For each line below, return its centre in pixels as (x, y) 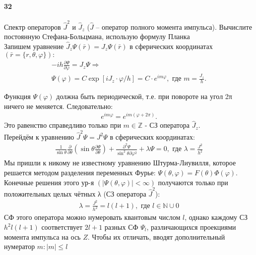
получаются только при (193, 182)
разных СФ (121, 227)
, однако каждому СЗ (216, 217)
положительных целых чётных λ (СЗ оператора (75, 193)
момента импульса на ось (42, 236)
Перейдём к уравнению (39, 136)
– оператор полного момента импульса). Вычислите (174, 26)
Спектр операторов (32, 26)
